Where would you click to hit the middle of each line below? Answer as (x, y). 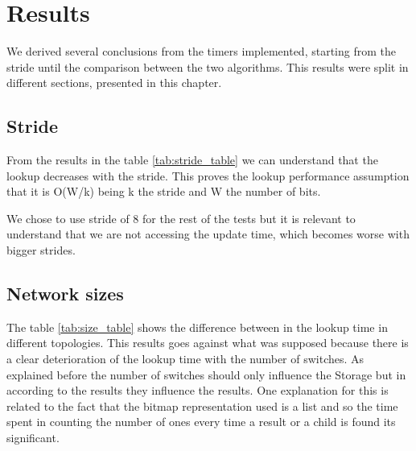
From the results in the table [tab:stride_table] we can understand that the (192, 160)
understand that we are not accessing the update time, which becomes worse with (208, 234)
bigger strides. (41, 250)
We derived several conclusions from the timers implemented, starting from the (201, 51)
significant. (33, 438)
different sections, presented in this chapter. (114, 83)
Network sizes (65, 294)
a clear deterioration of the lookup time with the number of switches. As (185, 359)
